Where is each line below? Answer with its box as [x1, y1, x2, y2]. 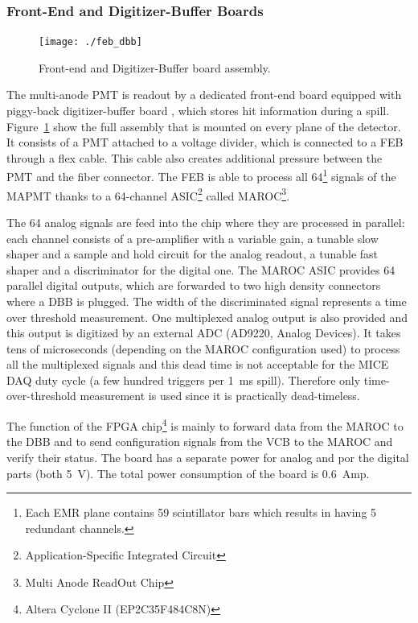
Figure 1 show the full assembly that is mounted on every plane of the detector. [6, 118, 401, 134]
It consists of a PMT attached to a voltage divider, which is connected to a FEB [6, 134, 404, 151]
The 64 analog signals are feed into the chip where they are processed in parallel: [6, 213, 405, 230]
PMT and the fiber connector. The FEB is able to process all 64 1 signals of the [6, 166, 396, 185]
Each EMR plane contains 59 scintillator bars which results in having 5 [25, 504, 377, 521]
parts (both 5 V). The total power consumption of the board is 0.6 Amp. [6, 464, 370, 481]
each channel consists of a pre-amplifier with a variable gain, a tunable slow [6, 229, 379, 246]
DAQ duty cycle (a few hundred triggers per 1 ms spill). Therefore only [6, 371, 361, 388]
